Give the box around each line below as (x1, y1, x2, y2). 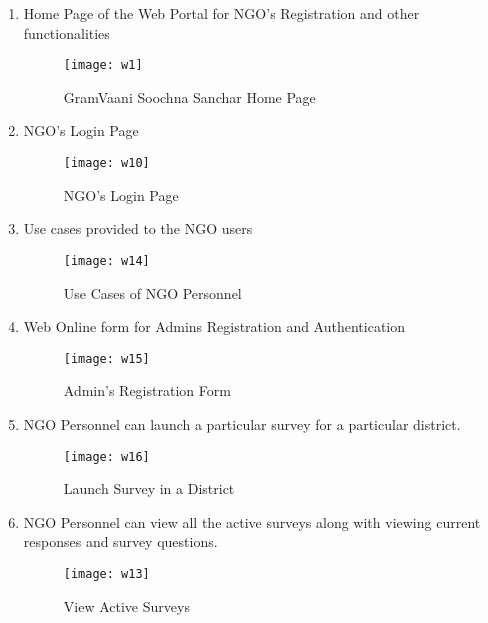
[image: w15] (63, 351, 150, 366)
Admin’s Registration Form (63, 380, 231, 401)
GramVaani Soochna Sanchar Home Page (63, 86, 316, 107)
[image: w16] (63, 449, 150, 464)
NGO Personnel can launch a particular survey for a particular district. (23, 413, 461, 434)
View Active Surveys (63, 595, 190, 616)
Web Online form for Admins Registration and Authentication (23, 316, 406, 337)
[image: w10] (63, 156, 150, 171)
